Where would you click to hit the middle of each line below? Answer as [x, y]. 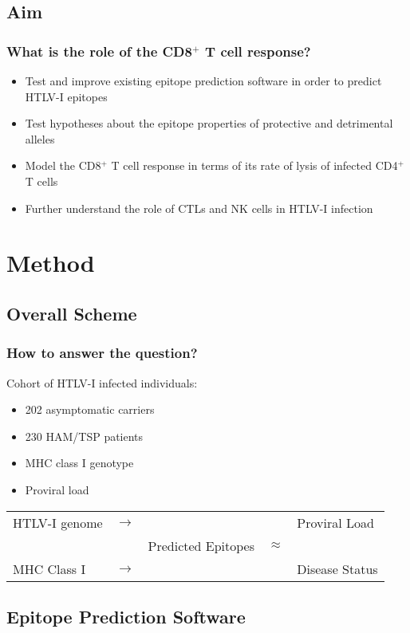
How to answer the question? [102, 353]
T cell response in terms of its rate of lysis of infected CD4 [254, 165]
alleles [40, 138]
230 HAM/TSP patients [84, 436]
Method [51, 263]
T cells [41, 181]
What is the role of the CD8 [99, 51]
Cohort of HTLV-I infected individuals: [102, 382]
